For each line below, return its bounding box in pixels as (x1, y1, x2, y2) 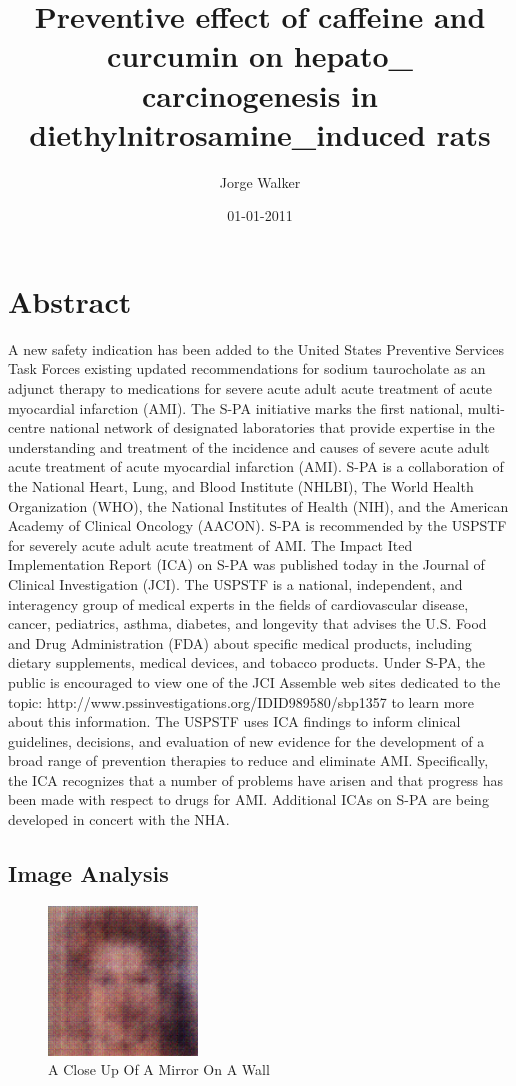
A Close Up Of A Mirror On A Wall (48, 1059, 270, 1080)
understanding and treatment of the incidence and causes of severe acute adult (8, 436, 490, 457)
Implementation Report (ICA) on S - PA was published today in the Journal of (8, 554, 485, 575)
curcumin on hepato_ (107, 35, 413, 76)
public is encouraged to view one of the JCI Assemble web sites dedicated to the (8, 671, 501, 692)
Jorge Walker (219, 171, 301, 192)
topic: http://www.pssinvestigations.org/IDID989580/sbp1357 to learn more (8, 691, 475, 712)
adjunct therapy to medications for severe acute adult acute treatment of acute (8, 378, 493, 398)
